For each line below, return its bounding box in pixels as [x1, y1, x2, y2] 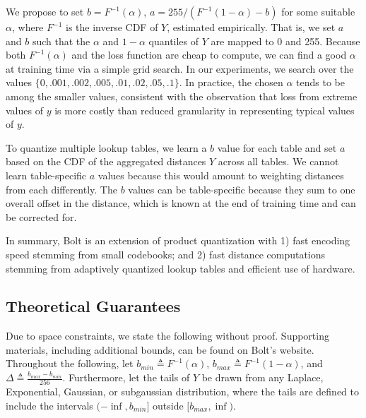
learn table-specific [6, 167, 87, 182]
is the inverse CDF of [65, 20, 158, 34]
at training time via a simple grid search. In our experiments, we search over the [6, 61, 354, 76]
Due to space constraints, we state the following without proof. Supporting [6, 328, 329, 343]
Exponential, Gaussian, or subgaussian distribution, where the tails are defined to [6, 384, 359, 399]
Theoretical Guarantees [6, 295, 181, 317]
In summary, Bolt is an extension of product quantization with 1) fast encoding [6, 233, 350, 248]
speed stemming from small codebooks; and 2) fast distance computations [6, 246, 326, 261]
